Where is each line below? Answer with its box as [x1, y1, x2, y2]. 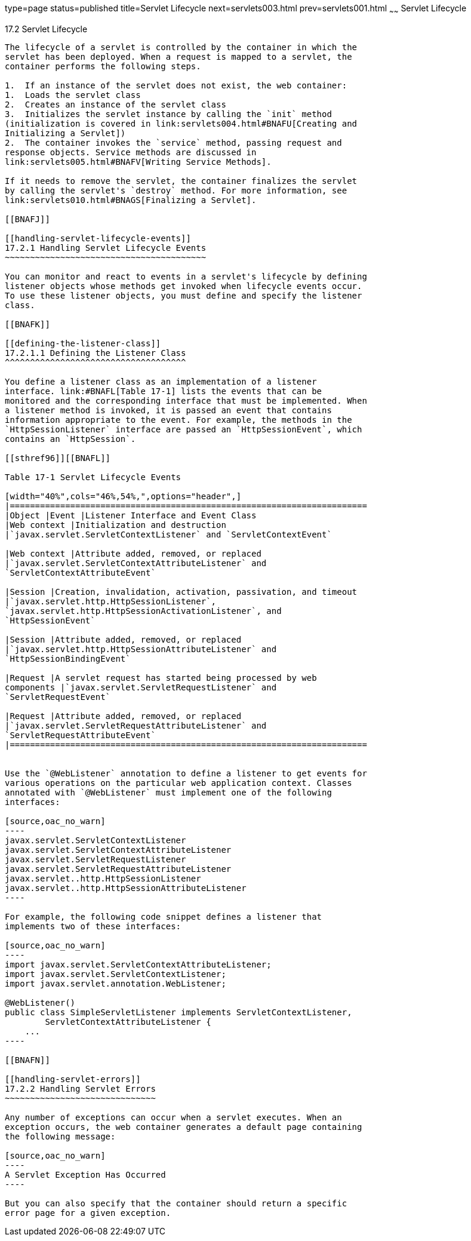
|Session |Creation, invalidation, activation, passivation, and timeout [5, 586, 358, 597]
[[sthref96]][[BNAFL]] [5, 453, 111, 463]
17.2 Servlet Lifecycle [5, 23, 88, 34]
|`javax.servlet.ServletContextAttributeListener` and [5, 558, 267, 568]
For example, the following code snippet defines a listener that [5, 911, 322, 921]
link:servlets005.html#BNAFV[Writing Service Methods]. [5, 156, 272, 167]
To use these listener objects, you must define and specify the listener [5, 290, 362, 300]
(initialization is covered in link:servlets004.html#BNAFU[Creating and [5, 118, 358, 128]
